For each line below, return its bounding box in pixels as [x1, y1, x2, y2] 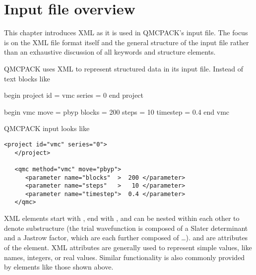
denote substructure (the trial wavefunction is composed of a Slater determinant [4, 222, 248, 233]
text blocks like [4, 73, 50, 83]
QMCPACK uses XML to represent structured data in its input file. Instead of [4, 63, 244, 73]
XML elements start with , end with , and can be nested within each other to [4, 213, 240, 223]
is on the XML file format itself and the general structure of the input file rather [4, 37, 249, 47]
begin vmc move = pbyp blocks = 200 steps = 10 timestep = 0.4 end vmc [4, 106, 230, 117]
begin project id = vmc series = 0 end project [4, 90, 144, 100]
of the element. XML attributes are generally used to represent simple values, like [4, 242, 252, 252]
